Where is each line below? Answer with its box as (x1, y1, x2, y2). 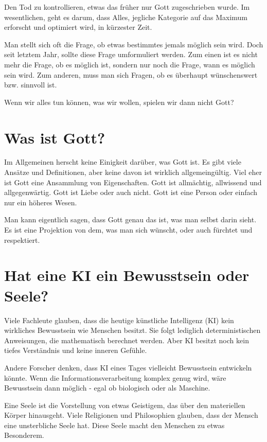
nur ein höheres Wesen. (4, 197, 77, 207)
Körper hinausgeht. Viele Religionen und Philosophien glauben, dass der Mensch (4, 410, 258, 420)
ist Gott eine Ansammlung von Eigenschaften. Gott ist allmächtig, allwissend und (4, 176, 262, 187)
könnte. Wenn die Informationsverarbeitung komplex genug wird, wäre (4, 372, 226, 383)
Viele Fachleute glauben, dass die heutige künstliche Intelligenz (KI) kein (4, 314, 234, 325)
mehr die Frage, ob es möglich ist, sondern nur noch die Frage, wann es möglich (4, 59, 255, 69)
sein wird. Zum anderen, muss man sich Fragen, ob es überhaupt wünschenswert (4, 69, 258, 80)
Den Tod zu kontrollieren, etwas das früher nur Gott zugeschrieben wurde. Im (4, 2, 250, 12)
